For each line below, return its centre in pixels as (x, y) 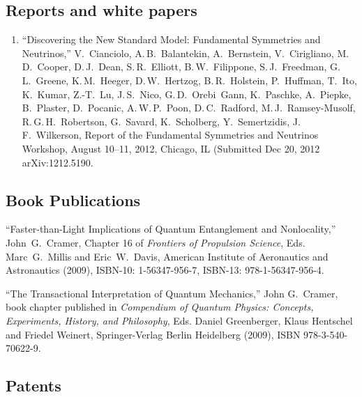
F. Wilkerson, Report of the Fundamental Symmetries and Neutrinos (170, 135)
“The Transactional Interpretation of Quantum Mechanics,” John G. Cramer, (172, 293)
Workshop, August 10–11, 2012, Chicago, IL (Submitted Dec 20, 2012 (171, 148)
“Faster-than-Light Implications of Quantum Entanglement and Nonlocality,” (171, 229)
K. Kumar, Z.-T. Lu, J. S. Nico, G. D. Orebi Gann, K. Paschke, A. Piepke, (187, 94)
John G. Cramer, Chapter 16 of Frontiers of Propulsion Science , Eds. (156, 242)
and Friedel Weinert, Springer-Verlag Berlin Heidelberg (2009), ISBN (153, 334)
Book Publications (73, 200)
